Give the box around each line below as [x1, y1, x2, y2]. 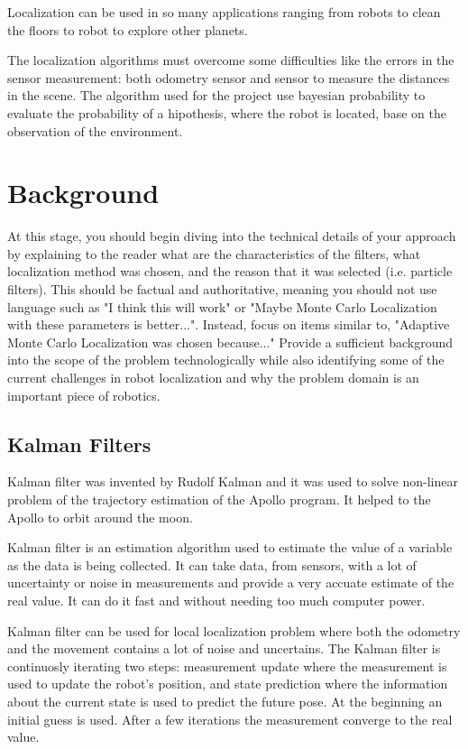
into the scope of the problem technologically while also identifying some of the [7, 350, 445, 369]
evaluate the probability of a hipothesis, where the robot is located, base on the [7, 103, 446, 122]
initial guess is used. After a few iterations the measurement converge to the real [7, 709, 453, 728]
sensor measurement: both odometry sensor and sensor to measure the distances [7, 68, 450, 87]
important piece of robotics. [7, 385, 161, 404]
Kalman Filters [7, 430, 151, 458]
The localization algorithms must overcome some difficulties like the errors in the [7, 51, 454, 69]
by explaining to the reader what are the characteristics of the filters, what [7, 244, 421, 263]
